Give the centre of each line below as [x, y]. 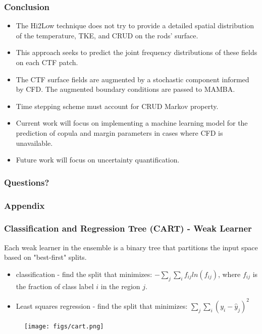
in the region [120, 286]
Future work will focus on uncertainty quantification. [98, 160]
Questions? [27, 182]
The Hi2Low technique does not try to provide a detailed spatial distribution [135, 25]
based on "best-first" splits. [45, 257]
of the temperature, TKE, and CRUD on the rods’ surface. [107, 35]
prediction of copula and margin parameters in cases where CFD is [119, 132]
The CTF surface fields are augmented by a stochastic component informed [133, 79]
